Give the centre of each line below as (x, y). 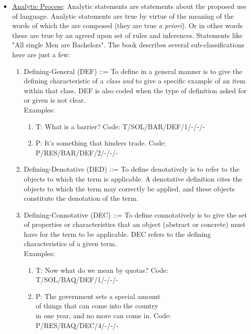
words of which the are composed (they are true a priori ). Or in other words (127, 25)
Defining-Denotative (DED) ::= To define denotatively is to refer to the (132, 169)
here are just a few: (41, 54)
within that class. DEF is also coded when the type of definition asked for (135, 90)
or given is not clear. (55, 100)
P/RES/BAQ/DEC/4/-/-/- (77, 325)
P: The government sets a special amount (98, 296)
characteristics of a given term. (70, 243)
